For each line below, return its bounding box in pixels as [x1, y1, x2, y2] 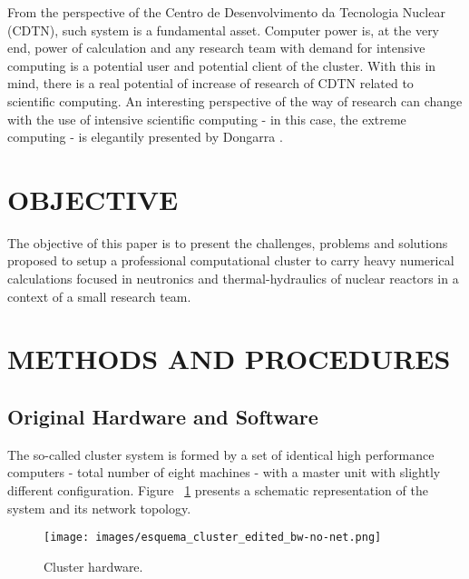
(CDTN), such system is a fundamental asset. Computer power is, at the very [7, 20, 440, 39]
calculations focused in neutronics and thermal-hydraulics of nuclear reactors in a [7, 269, 459, 288]
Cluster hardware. [44, 556, 143, 575]
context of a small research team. [7, 286, 191, 305]
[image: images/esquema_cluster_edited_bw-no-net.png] [44, 531, 382, 544]
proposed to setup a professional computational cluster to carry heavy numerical [7, 251, 454, 270]
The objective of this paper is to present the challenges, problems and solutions [7, 233, 448, 252]
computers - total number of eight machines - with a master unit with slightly [7, 463, 441, 482]
